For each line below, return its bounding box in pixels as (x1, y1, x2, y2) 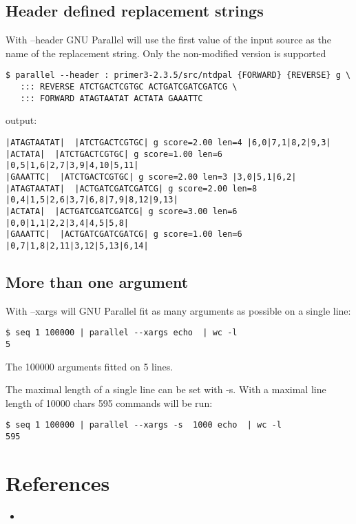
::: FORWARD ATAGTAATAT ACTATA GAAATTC (20, 93, 203, 103)
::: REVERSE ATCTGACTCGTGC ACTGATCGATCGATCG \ (20, 82, 238, 92)
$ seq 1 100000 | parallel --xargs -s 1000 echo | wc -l (6, 420, 282, 430)
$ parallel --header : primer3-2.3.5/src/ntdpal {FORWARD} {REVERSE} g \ (6, 70, 351, 81)
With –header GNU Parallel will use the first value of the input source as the (6, 32, 331, 47)
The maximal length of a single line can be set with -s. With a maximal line (6, 382, 326, 397)
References (6, 468, 110, 496)
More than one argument (6, 271, 189, 292)
